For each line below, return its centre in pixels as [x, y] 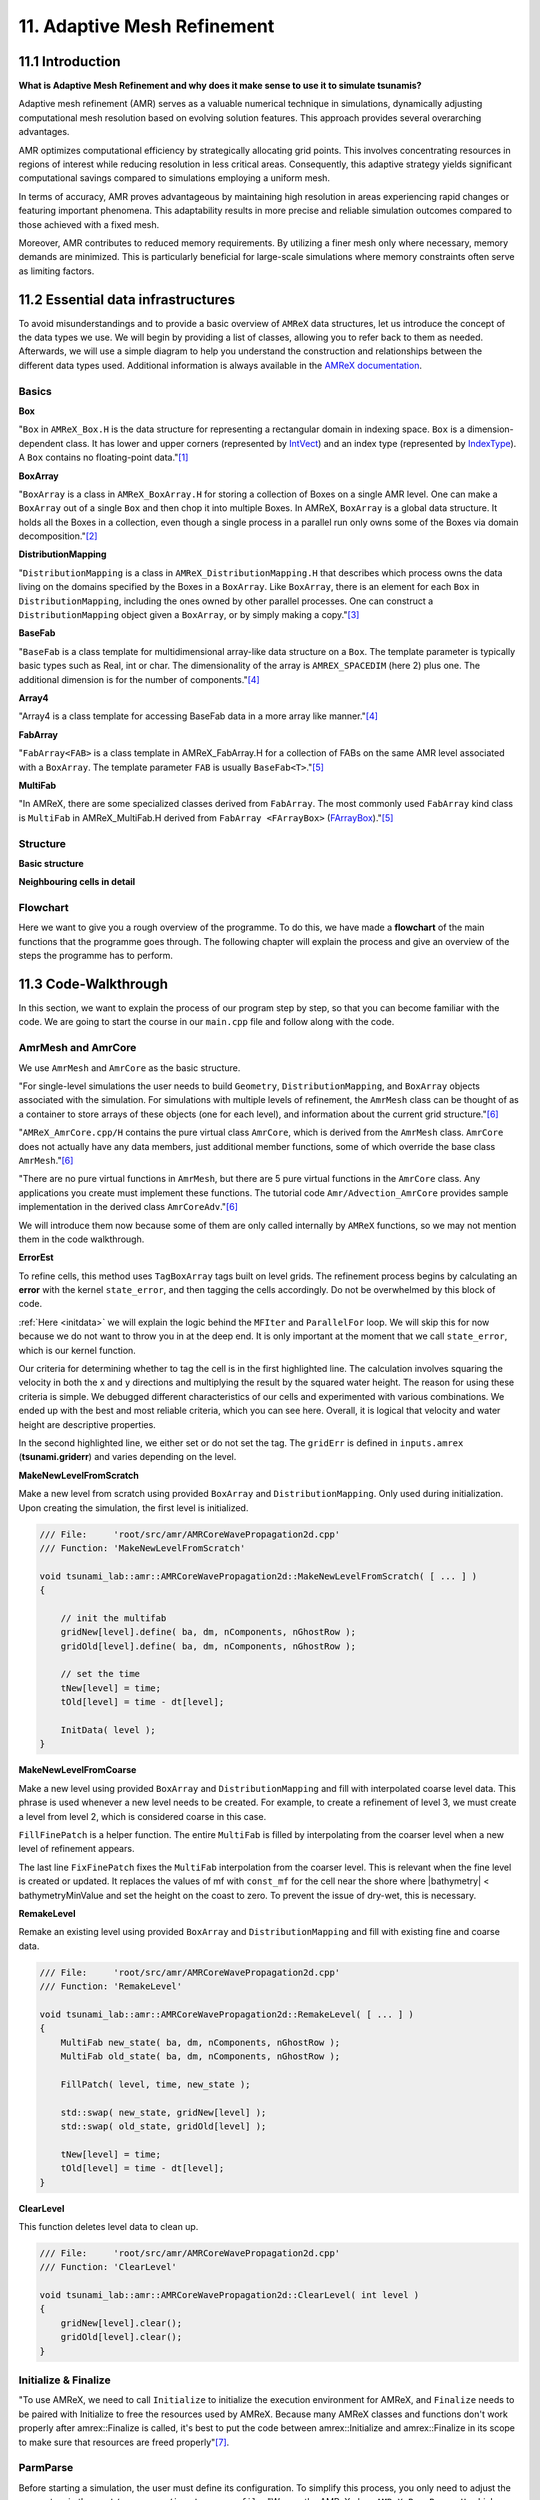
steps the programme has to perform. [96, 956]
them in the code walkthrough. [81, 1239]
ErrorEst [36, 1257]
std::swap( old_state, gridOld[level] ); [163, 2126]
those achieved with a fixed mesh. [89, 224]
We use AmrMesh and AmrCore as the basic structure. [129, 1067]
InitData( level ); [108, 1730]
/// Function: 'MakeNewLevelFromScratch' [142, 1548]
